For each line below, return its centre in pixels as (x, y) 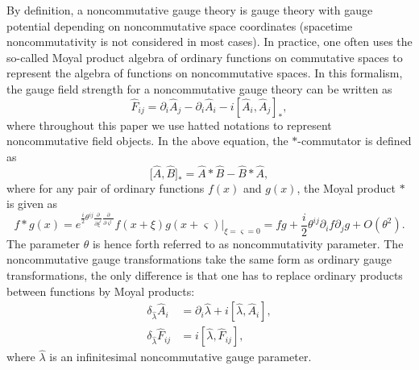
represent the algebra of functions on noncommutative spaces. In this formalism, (205, 73)
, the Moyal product (346, 187)
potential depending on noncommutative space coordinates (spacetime (180, 25)
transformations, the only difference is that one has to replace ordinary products (205, 274)
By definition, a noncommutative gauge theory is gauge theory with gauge (190, 10)
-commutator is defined (355, 141)
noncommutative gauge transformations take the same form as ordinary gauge (199, 259)
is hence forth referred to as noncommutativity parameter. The (248, 243)
